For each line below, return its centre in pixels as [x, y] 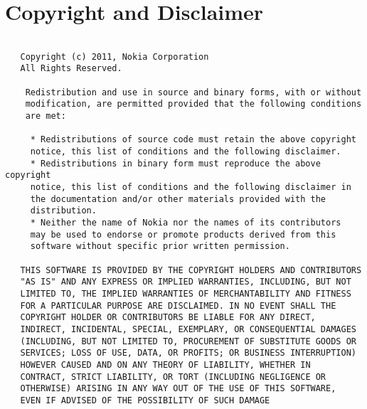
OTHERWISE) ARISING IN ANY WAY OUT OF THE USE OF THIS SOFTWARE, [178, 389]
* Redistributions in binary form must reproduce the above [175, 163]
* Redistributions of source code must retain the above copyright [193, 140]
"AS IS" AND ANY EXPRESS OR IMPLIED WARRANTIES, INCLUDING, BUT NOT [186, 282]
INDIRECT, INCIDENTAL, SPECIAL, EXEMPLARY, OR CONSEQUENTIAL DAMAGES [188, 329]
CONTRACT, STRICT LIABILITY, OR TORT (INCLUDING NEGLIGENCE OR [173, 377]
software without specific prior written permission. [160, 246]
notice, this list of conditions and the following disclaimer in [191, 187]
